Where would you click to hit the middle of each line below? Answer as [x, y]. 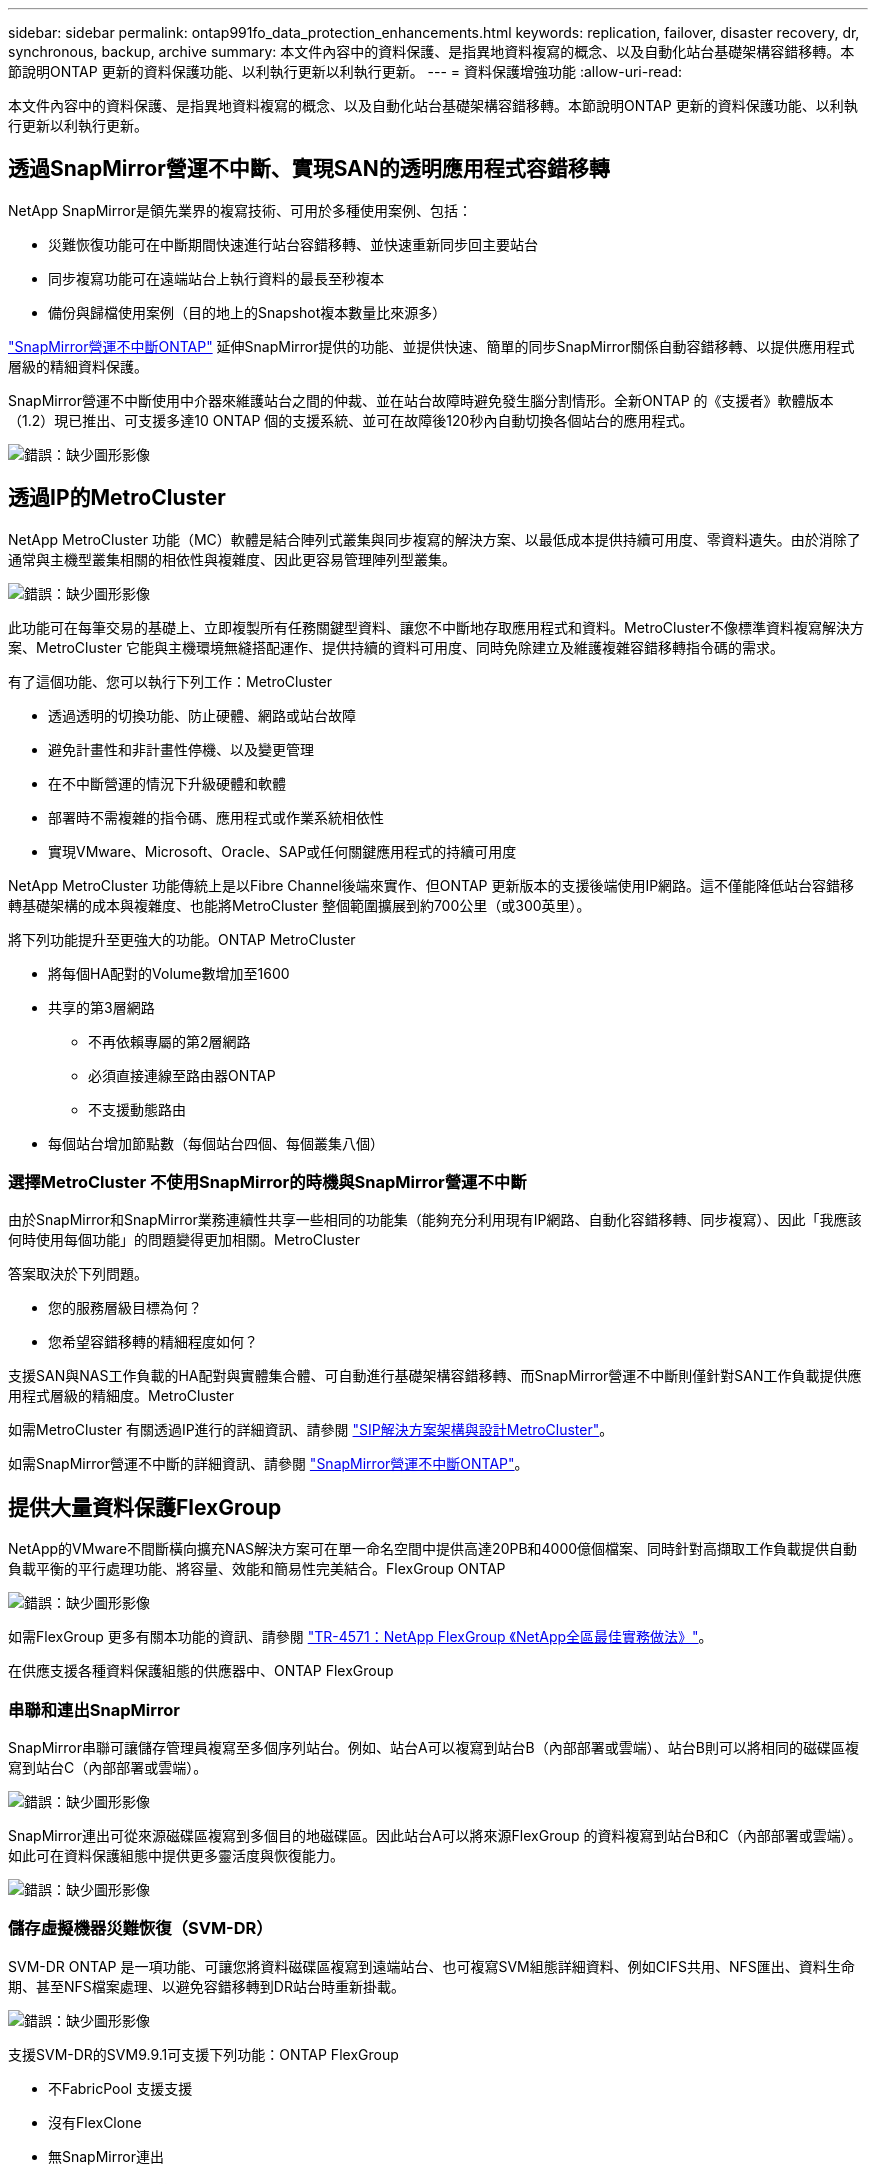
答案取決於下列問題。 [78, 1274]
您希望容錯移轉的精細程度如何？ [153, 1342]
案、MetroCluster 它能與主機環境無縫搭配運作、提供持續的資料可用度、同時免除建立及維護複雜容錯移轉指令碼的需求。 [396, 647]
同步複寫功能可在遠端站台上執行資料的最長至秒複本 [216, 278]
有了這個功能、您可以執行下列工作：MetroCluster [170, 681]
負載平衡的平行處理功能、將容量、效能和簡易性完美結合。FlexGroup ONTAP [257, 1569]
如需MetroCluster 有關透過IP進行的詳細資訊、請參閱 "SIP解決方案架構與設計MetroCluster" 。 [311, 1430]
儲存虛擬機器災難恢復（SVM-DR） [140, 1928]
